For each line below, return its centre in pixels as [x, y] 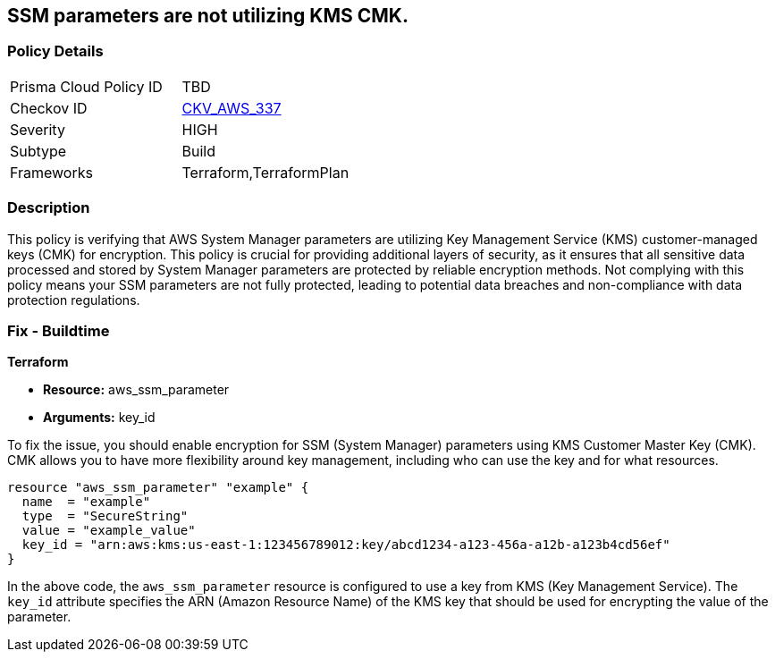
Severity [38, 129]
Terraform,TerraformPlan [265, 172]
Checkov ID [49, 108]
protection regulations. [74, 300]
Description [49, 208]
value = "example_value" [109, 531]
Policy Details [55, 51]
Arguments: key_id [99, 418]
